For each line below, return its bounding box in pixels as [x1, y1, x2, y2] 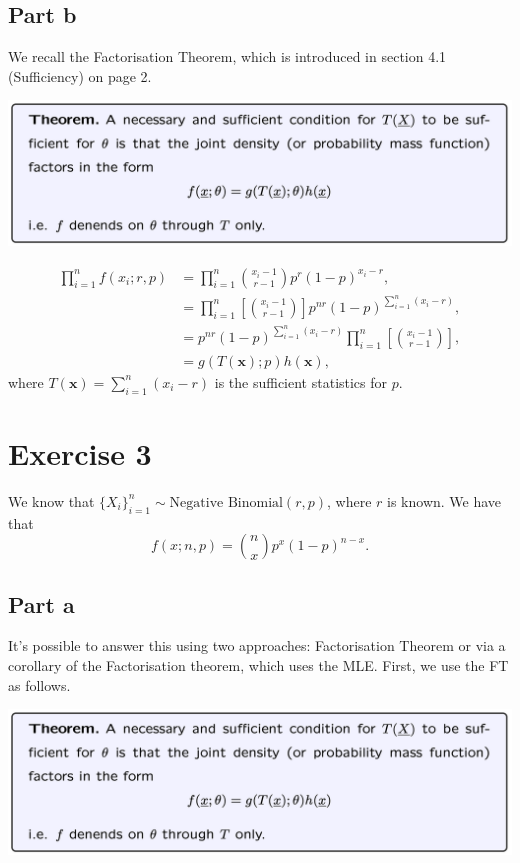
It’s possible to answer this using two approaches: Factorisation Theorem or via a [8, 635, 506, 656]
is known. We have [387, 490, 502, 511]
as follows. [8, 674, 71, 695]
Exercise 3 [8, 432, 152, 473]
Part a [8, 588, 75, 619]
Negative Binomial [169, 495, 283, 510]
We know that [8, 490, 95, 511]
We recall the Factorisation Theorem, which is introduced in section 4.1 [8, 46, 447, 67]
